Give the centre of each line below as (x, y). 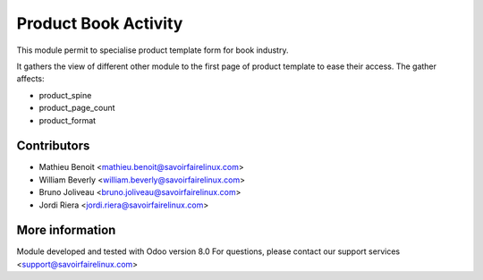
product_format (68, 120)
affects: (30, 79)
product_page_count (77, 108)
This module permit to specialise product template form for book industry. (153, 50)
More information (66, 230)
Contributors (53, 146)
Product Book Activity (100, 23)
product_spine (65, 95)
